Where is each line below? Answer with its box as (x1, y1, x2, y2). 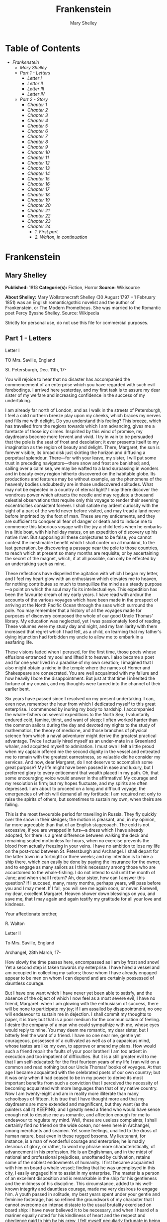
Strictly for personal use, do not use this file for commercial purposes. (5, 319, 149, 325)
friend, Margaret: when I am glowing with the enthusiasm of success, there (5, 1000, 159, 1006)
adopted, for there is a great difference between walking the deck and (5, 832, 149, 838)
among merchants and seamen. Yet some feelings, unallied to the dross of (5, 1127, 158, 1133)
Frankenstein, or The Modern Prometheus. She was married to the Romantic (5, 305, 162, 310)
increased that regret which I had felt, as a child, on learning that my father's (5, 628, 162, 634)
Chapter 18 (27, 191, 50, 197)
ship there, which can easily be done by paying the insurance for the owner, (5, 859, 161, 865)
